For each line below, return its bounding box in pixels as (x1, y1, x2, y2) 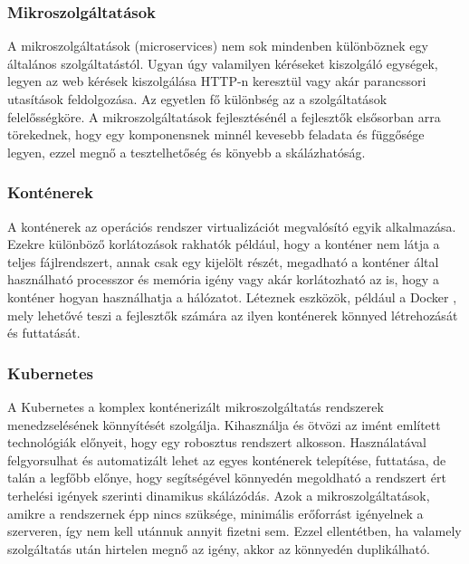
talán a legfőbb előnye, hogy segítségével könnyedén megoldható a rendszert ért (7, 468, 446, 487)
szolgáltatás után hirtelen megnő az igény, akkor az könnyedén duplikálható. (7, 539, 430, 558)
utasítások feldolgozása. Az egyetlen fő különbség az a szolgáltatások (7, 90, 388, 108)
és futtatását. (7, 323, 81, 342)
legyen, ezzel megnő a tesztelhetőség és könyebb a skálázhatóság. (7, 142, 366, 161)
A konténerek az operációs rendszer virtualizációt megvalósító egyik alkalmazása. (7, 216, 456, 235)
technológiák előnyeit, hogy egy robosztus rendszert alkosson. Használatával (7, 433, 426, 452)
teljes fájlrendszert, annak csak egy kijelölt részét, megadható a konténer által (7, 252, 439, 271)
